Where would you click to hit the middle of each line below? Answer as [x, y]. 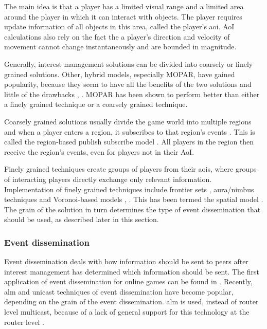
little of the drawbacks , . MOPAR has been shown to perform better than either [132, 94]
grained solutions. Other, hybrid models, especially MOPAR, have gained [120, 74]
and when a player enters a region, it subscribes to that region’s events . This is [130, 131]
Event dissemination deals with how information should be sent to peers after [126, 261]
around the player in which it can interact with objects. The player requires [123, 16]
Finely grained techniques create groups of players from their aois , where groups [130, 169]
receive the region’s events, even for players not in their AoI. [99, 151]
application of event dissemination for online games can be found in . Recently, [128, 281]
